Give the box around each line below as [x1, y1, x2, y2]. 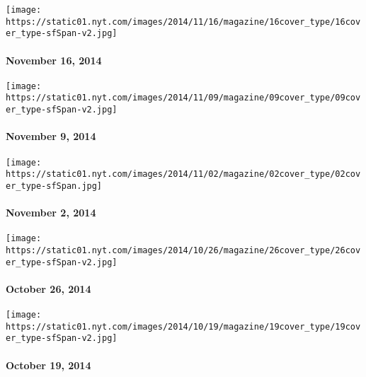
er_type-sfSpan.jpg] [6, 180, 103, 191]
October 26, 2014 [6, 281, 91, 296]
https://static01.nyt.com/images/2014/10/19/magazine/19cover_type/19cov [6, 321, 361, 332]
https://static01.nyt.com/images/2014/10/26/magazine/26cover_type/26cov [6, 245, 361, 255]
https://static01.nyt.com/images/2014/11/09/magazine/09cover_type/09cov [6, 93, 361, 103]
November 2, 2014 [6, 205, 96, 220]
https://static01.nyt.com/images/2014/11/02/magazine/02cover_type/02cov [6, 169, 361, 180]
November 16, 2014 [6, 52, 102, 67]
